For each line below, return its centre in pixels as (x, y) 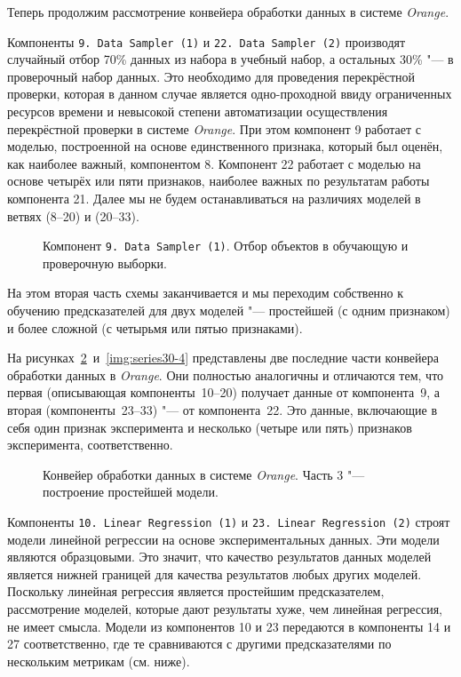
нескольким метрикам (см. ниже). (99, 661)
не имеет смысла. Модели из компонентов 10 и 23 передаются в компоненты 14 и (229, 626)
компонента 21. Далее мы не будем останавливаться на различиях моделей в (214, 198)
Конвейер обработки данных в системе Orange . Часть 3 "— (204, 474)
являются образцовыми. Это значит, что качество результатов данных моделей (219, 557)
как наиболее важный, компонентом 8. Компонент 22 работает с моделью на (214, 163)
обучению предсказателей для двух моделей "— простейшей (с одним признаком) (229, 311)
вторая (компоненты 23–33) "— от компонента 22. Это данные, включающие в (223, 410)
